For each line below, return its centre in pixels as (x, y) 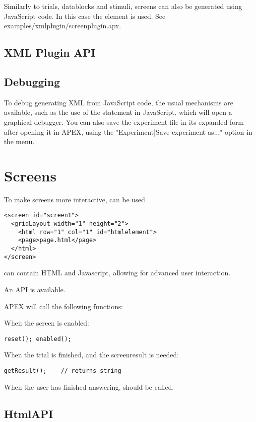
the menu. (19, 141)
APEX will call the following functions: (64, 306)
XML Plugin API (50, 52)
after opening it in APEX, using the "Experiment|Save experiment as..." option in (128, 131)
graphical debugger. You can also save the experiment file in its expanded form (124, 122)
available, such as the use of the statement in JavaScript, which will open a (118, 112)
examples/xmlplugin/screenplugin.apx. (63, 26)
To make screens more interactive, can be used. (76, 199)
